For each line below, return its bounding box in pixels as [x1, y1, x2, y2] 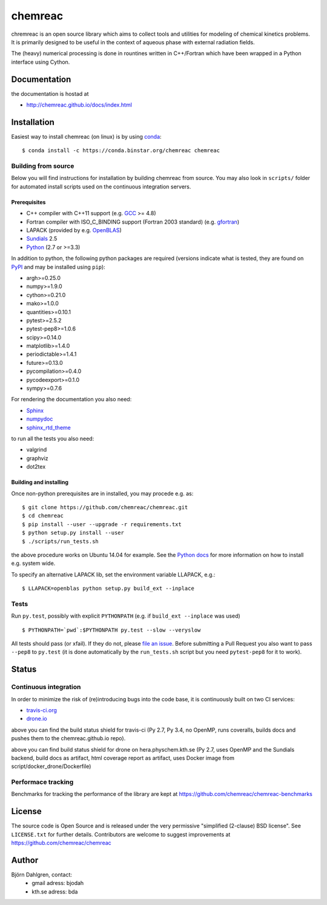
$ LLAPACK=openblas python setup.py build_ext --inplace [22, 585, 195, 592]
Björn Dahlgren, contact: [11, 871, 73, 878]
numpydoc [26, 415, 53, 422]
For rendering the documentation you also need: [11, 396, 132, 403]
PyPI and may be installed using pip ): [11, 263, 105, 270]
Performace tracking [11, 778, 74, 786]
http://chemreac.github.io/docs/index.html [26, 101, 133, 109]
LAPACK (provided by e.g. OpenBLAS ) [26, 227, 122, 234]
